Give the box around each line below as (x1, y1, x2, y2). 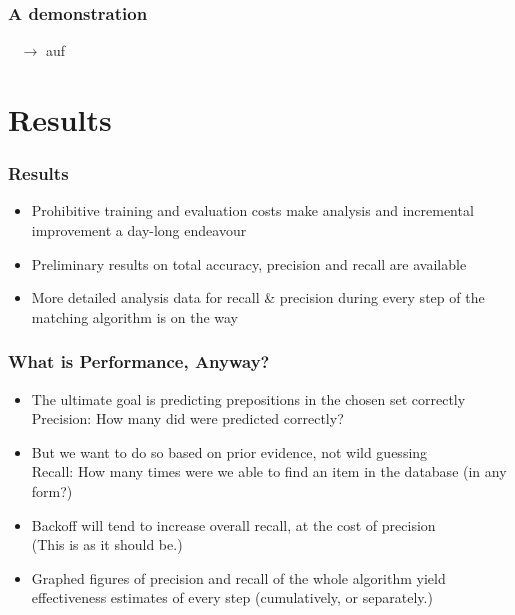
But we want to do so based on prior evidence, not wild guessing (31, 441, 428, 462)
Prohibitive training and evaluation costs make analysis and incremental (31, 200, 474, 221)
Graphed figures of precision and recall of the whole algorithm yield (31, 567, 446, 588)
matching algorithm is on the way (31, 306, 239, 327)
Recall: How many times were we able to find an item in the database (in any (31, 461, 507, 482)
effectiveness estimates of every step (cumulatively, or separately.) (31, 587, 433, 608)
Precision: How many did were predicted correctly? (31, 408, 344, 429)
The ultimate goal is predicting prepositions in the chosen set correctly (31, 388, 466, 409)
